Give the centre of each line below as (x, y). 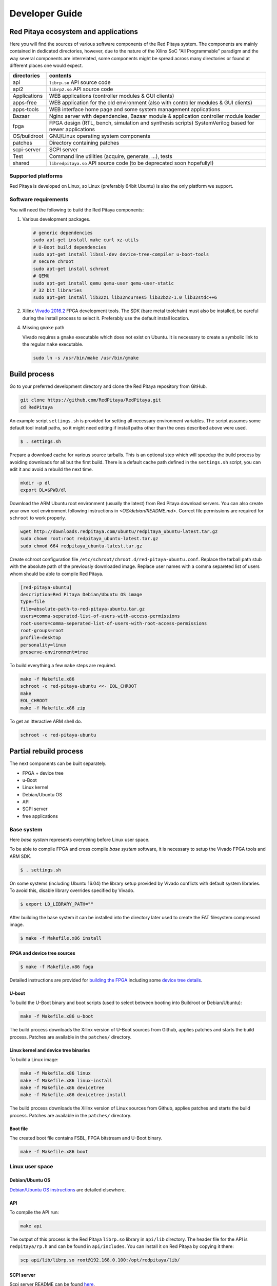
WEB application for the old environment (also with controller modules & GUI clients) (151, 102)
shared (21, 163)
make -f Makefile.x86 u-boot (57, 1016)
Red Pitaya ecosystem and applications (74, 32)
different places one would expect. (46, 66)
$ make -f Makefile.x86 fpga (57, 967)
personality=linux (43, 645)
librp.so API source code (80, 82)
